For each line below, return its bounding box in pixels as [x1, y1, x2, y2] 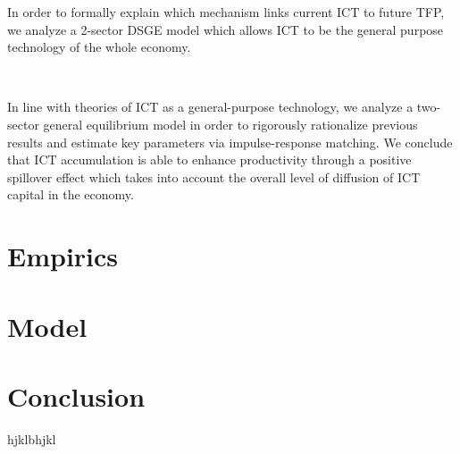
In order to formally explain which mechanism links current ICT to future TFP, [7, 3, 445, 21]
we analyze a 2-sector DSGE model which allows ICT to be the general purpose [7, 20, 444, 38]
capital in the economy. [7, 185, 134, 204]
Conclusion [7, 377, 146, 414]
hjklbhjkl [7, 429, 56, 448]
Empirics [7, 238, 119, 274]
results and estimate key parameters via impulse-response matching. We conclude [7, 132, 453, 151]
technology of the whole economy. [7, 38, 191, 56]
